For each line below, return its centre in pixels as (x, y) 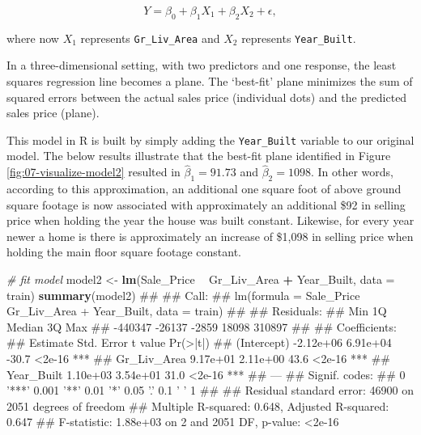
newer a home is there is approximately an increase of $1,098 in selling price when (210, 236)
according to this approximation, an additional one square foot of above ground (204, 189)
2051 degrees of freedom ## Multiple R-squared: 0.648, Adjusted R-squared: (198, 405)
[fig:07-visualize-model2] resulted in (94, 172)
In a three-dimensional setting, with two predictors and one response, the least (202, 65)
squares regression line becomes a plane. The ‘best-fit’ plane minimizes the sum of (210, 81)
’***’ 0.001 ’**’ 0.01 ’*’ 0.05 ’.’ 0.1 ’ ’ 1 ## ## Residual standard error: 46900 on (210, 390)
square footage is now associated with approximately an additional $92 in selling (206, 204)
